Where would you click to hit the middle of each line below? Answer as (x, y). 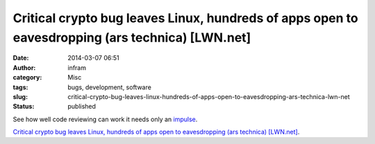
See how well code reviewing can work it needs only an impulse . (105, 119)
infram (77, 67)
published (82, 107)
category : (27, 78)
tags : (20, 87)
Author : (24, 67)
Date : (21, 58)
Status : (24, 107)
